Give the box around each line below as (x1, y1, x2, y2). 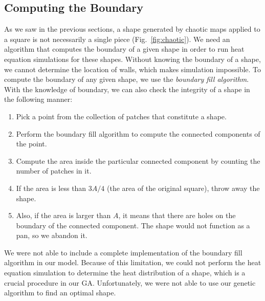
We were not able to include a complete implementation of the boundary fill (4, 247, 242, 257)
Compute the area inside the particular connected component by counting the (16, 155, 260, 166)
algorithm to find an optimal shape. (4, 287, 116, 298)
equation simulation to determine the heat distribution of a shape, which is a (4, 267, 246, 278)
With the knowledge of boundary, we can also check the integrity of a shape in (4, 83, 250, 94)
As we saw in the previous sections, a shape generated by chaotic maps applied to (4, 24, 260, 34)
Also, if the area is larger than (16, 210, 111, 221)
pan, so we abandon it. (16, 230, 87, 241)
